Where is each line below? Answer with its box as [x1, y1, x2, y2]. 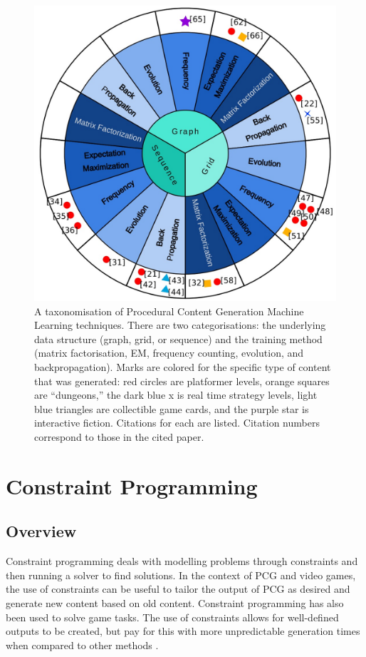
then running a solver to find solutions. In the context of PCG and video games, [6, 567, 356, 582]
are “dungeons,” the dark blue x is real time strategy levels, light [34, 387, 318, 402]
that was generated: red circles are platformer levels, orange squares [34, 373, 330, 388]
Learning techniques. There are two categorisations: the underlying [34, 317, 326, 332]
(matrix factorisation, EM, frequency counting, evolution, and [34, 345, 304, 360]
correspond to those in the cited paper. [34, 429, 204, 444]
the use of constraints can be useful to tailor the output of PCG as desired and [6, 581, 350, 596]
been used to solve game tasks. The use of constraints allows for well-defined [6, 609, 339, 624]
